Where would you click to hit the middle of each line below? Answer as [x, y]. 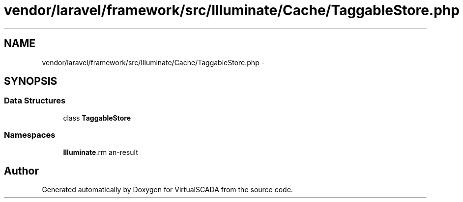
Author [21, 171]
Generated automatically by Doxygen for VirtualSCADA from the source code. [167, 190]
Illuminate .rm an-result [101, 152]
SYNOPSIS [31, 81]
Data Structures [35, 101]
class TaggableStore [97, 118]
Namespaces [30, 135]
